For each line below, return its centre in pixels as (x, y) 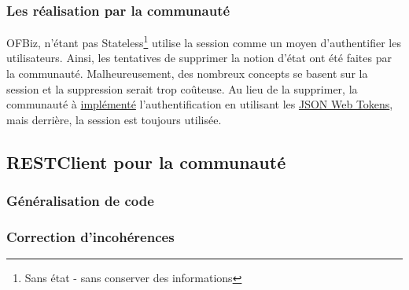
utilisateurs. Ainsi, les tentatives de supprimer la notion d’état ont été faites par (199, 58)
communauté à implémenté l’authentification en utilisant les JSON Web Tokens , (200, 104)
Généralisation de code (80, 201)
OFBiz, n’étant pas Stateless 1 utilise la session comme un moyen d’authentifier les (204, 41)
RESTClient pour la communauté (146, 162)
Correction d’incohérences (90, 236)
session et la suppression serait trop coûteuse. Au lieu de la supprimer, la (182, 88)
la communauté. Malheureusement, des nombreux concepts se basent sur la (187, 73)
